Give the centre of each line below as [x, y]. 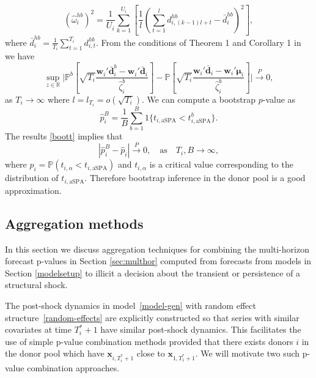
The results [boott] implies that [64, 135]
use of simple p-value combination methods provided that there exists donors [149, 341]
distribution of [32, 178]
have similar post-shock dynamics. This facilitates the [201, 329]
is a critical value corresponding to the [221, 164]
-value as [279, 99]
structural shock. [36, 285]
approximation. [33, 190]
